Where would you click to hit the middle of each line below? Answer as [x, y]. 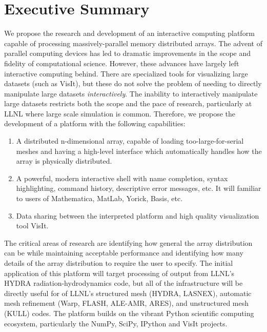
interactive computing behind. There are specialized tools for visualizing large [126, 73]
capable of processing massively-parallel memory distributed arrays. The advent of [133, 43]
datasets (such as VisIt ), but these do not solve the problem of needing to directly [133, 83]
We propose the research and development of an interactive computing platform [129, 33]
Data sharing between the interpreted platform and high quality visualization [138, 215]
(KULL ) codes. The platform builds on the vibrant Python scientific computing [129, 313]
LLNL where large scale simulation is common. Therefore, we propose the [120, 113]
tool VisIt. [32, 226]
